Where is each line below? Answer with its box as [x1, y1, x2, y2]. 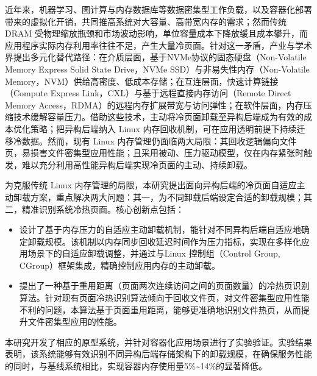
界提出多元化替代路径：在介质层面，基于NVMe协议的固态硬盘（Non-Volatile [5, 51, 307, 63]
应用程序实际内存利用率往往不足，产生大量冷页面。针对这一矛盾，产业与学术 [5, 38, 312, 51]
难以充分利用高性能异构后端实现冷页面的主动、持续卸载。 [21, 158, 252, 171]
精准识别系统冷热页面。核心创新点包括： [21, 202, 184, 215]
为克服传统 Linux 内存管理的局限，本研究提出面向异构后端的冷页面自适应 [5, 179, 297, 191]
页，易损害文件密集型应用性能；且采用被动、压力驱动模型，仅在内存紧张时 [5, 146, 304, 159]
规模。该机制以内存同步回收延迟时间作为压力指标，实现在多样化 [45, 235, 301, 247]
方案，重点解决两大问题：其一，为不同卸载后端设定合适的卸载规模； [30, 190, 304, 203]
